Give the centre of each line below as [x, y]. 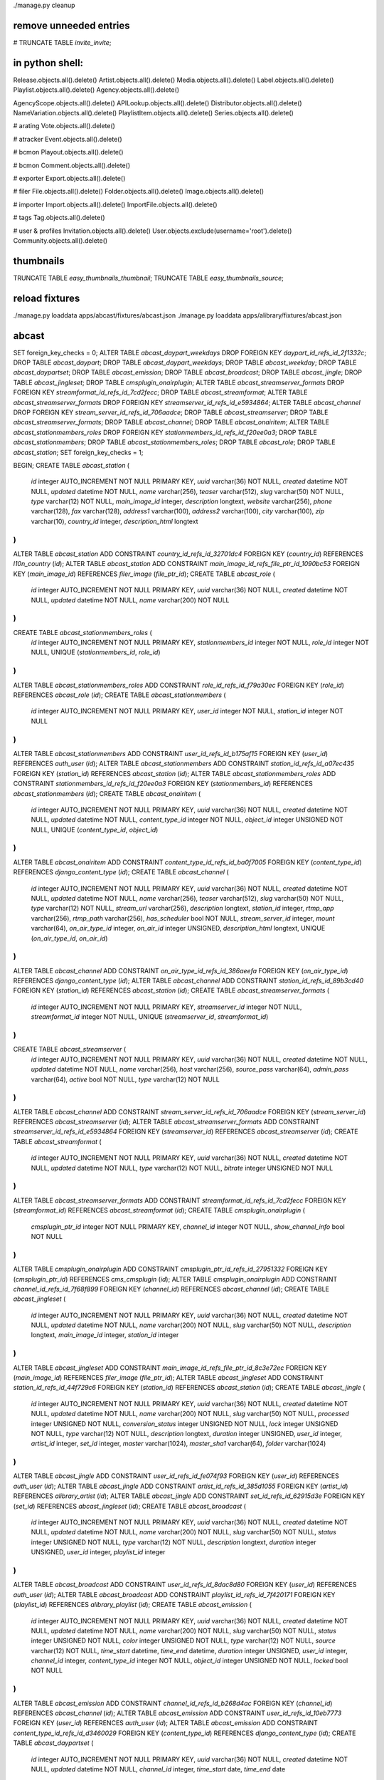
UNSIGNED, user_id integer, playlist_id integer [98, 1552]
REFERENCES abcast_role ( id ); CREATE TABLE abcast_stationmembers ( [120, 695]
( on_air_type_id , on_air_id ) [69, 938]
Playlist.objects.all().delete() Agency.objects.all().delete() [96, 90]
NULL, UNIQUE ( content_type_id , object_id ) [95, 829]
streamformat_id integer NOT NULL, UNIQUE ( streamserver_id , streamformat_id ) [150, 1017]
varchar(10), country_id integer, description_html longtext [114, 521]
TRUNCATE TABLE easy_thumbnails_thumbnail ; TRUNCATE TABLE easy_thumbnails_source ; [149, 278]
